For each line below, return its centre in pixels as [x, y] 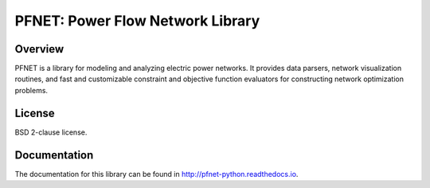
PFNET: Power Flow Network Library [137, 21]
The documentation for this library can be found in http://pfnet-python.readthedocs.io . [156, 174]
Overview [39, 49]
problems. [31, 90]
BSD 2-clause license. [51, 132]
